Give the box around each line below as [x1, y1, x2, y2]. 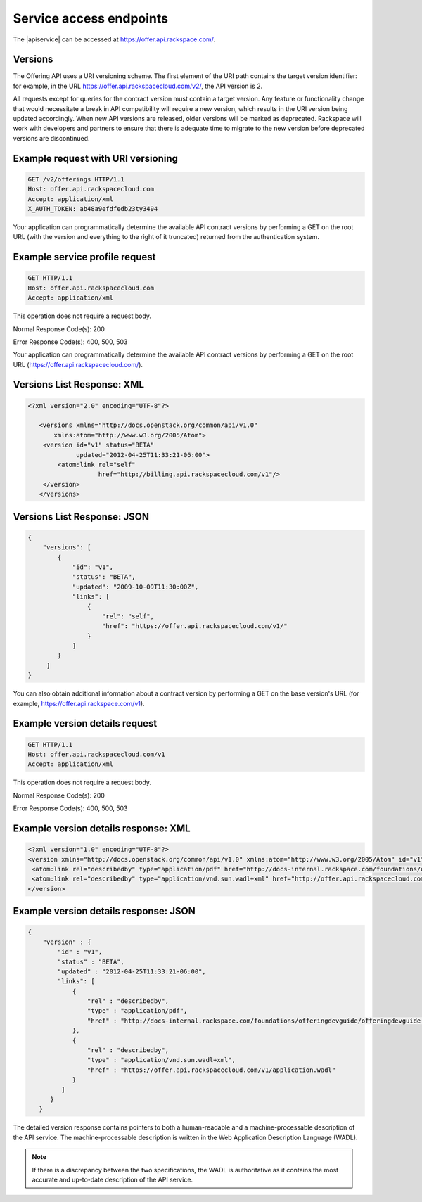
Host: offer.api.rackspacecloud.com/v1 [27, 750, 165, 759]
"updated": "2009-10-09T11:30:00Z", [72, 582, 199, 591]
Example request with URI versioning [13, 152, 179, 165]
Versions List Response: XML [13, 378, 144, 390]
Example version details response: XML [13, 822, 191, 834]
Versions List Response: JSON [13, 511, 150, 523]
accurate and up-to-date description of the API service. [32, 1175, 193, 1184]
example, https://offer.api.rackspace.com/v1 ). [13, 699, 145, 708]
